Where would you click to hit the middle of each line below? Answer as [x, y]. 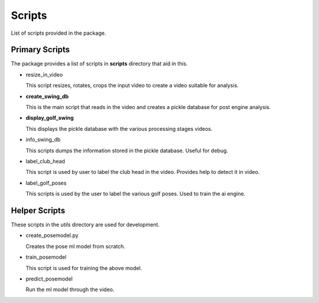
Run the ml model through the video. [70, 289]
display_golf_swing [50, 118]
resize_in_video [44, 74]
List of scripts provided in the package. [58, 33]
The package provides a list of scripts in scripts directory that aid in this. [100, 64]
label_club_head [45, 161]
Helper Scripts [38, 210]
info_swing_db [43, 140]
